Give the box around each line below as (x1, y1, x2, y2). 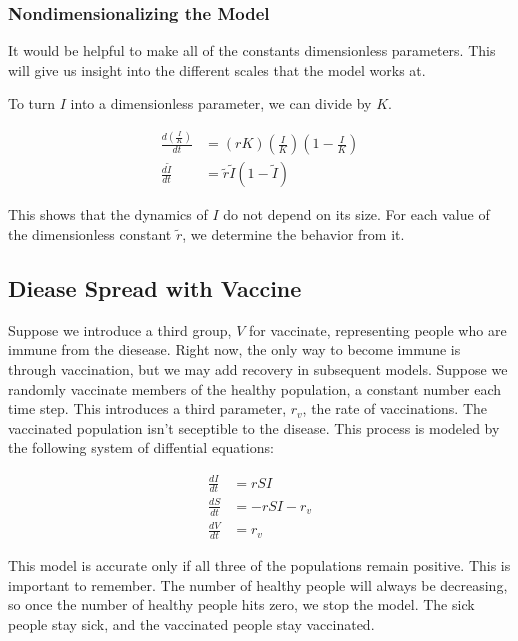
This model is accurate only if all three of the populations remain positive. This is (8, 555, 511, 576)
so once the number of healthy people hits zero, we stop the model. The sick (8, 594, 475, 615)
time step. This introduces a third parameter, (8, 398, 287, 419)
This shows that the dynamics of (8, 204, 208, 225)
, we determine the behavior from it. (182, 224, 405, 245)
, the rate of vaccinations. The (302, 398, 488, 419)
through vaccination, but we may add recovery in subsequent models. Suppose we (8, 359, 508, 380)
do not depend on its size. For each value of (223, 204, 490, 225)
